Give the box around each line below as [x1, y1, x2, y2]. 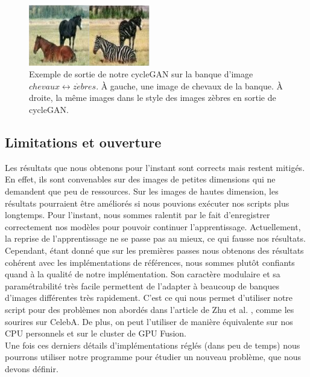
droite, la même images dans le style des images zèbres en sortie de [29, 91, 276, 104]
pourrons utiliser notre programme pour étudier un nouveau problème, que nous [5, 350, 302, 363]
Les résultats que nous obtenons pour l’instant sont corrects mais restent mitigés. [5, 161, 305, 173]
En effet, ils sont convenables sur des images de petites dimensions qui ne [5, 173, 276, 185]
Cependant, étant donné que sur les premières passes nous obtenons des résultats [5, 243, 304, 256]
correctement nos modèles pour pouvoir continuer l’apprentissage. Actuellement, [5, 220, 301, 233]
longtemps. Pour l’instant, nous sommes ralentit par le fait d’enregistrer [5, 208, 270, 221]
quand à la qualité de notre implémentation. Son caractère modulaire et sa [5, 268, 280, 280]
